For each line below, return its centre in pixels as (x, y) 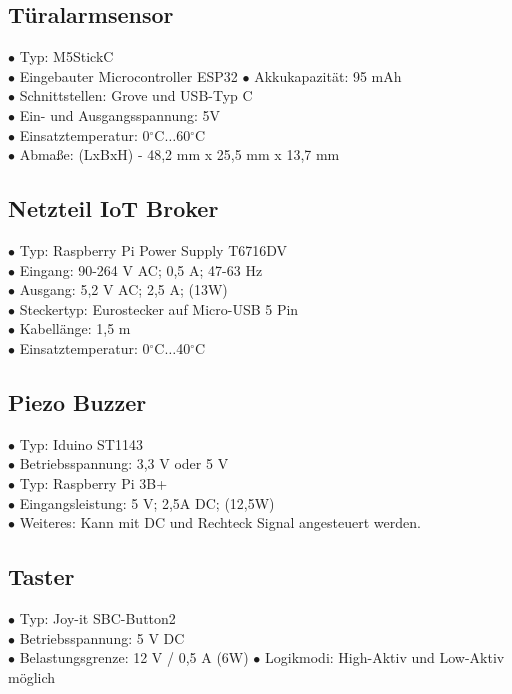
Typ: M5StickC (66, 56)
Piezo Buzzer (77, 401)
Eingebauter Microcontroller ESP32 (128, 75)
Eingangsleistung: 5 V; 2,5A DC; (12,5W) (147, 502)
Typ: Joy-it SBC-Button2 (97, 617)
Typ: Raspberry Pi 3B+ (93, 482)
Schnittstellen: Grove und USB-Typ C (136, 95)
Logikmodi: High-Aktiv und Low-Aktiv (385, 657)
